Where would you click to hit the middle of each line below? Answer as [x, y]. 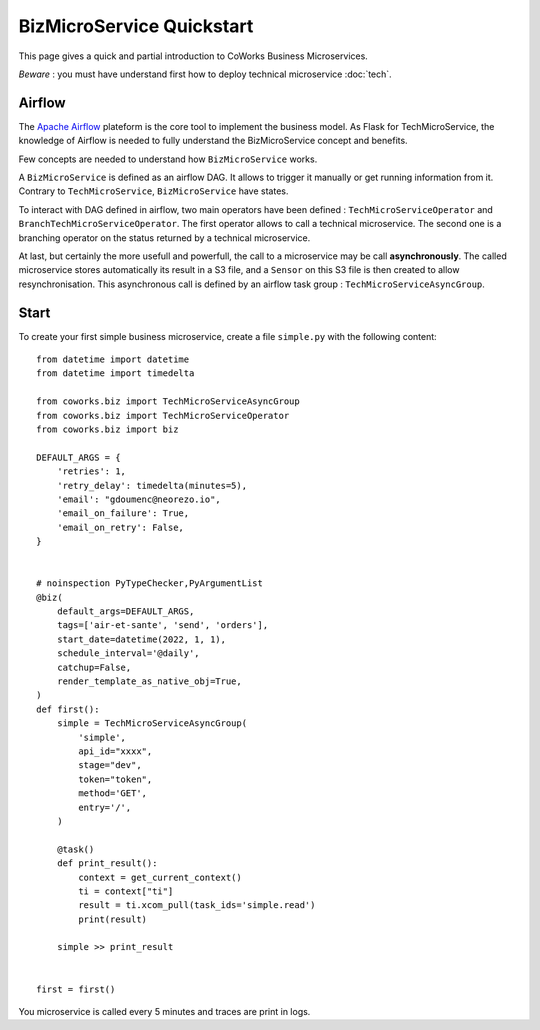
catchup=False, [94, 667]
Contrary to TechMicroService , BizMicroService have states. [153, 191]
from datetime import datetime [113, 359]
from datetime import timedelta [115, 373]
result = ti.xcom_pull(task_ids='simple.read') [197, 905]
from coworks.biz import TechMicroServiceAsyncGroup [168, 401]
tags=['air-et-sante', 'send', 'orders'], [162, 625]
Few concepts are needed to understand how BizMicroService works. [168, 159]
